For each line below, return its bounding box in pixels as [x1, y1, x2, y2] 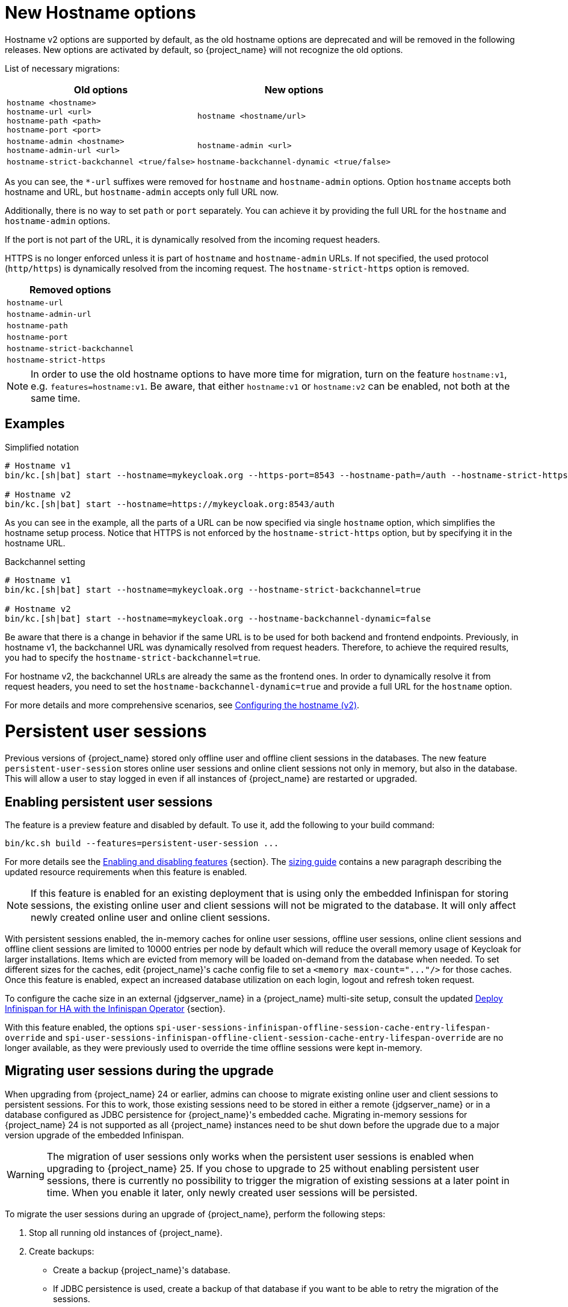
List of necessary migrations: [5, 63, 120, 73]
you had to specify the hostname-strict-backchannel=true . [5, 652, 261, 663]
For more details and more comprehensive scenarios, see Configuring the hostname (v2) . [5, 699, 360, 710]
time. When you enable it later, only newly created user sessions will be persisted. [46, 1186, 418, 1199]
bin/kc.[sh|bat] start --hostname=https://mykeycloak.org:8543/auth [5, 499, 335, 509]
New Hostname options [5, 2, 196, 23]
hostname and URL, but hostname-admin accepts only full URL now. [5, 186, 279, 197]
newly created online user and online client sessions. [31, 911, 270, 923]
